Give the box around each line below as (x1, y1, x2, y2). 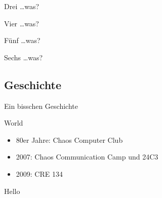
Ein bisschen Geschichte (4, 100, 78, 111)
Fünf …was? (4, 35, 40, 46)
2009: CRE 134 (16, 168, 63, 179)
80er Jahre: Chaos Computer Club (16, 134, 123, 145)
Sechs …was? (4, 52, 43, 62)
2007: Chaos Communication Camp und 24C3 (16, 151, 158, 162)
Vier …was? (4, 18, 39, 28)
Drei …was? (4, 1, 39, 11)
